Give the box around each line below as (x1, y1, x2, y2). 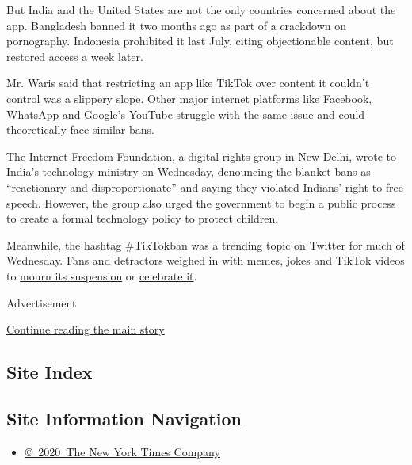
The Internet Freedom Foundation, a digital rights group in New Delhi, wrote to (6, 147, 397, 164)
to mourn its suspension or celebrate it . (6, 267, 197, 284)
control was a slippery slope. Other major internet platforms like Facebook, (6, 90, 372, 106)
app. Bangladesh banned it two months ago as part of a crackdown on (6, 17, 347, 33)
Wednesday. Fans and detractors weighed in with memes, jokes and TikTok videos (6, 252, 405, 269)
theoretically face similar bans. (6, 121, 154, 138)
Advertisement (6, 294, 77, 311)
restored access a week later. (6, 48, 143, 64)
